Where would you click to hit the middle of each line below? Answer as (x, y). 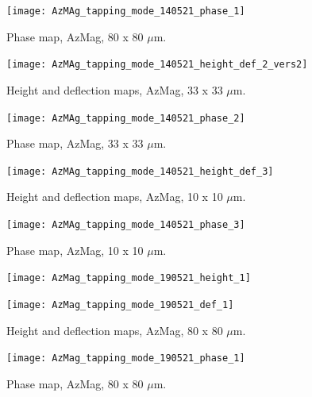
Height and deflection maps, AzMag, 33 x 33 (115, 89)
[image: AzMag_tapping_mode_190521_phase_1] (126, 358)
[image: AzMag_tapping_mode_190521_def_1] (120, 304)
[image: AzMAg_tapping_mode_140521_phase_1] (126, 11)
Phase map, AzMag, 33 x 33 (75, 143)
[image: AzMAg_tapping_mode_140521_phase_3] (126, 225)
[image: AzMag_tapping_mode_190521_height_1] (129, 278)
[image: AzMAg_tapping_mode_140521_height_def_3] (140, 171)
